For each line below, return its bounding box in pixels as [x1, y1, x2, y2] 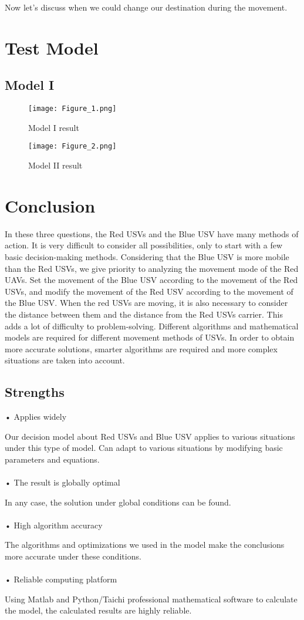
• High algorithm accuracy [5, 518, 103, 531]
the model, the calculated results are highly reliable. [5, 604, 192, 616]
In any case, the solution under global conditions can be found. [5, 496, 231, 508]
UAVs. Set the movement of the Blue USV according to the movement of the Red [5, 274, 298, 286]
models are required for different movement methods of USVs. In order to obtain [5, 331, 295, 343]
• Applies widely [5, 410, 67, 423]
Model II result [28, 159, 83, 171]
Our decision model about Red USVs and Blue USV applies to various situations [5, 430, 295, 442]
